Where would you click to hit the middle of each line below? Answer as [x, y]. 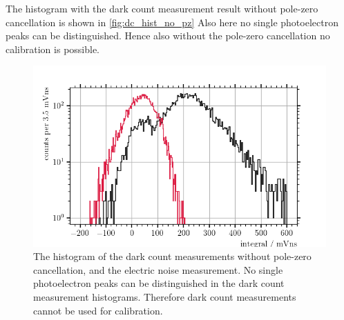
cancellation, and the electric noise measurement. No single [158, 269]
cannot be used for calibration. [98, 310]
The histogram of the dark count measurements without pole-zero [172, 256]
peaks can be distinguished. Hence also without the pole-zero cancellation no [168, 36]
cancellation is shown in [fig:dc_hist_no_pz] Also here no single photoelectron [172, 22]
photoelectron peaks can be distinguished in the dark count [159, 283]
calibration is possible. [53, 49]
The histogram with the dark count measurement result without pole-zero [162, 8]
